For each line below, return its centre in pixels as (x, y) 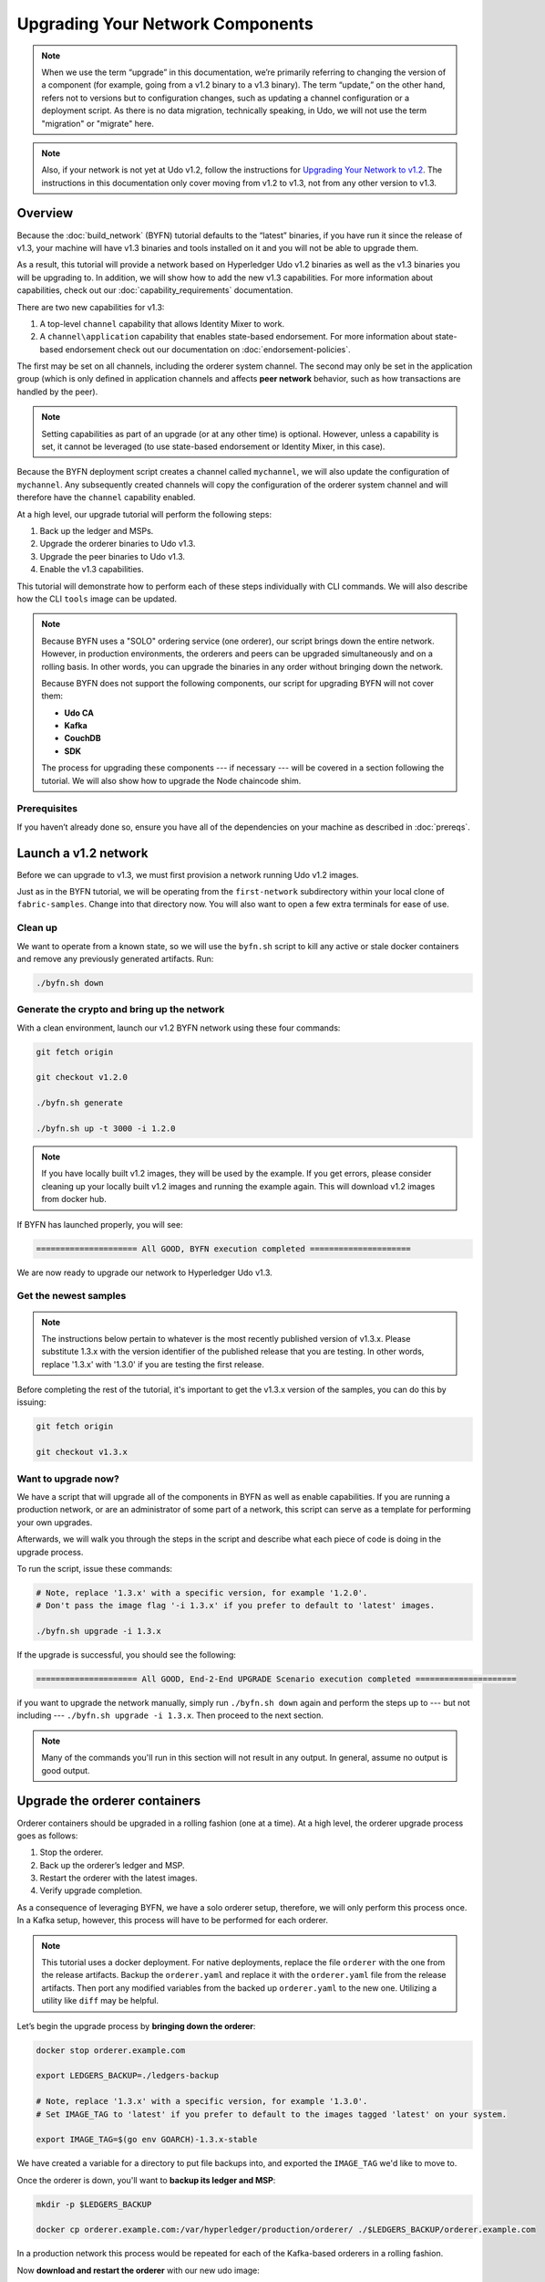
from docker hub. (74, 1199)
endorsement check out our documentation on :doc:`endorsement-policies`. (208, 349)
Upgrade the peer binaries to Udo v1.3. (113, 556)
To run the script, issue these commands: (95, 1568)
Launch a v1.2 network (82, 853)
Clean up (37, 928)
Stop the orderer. (72, 1852)
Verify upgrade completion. (91, 1890)
